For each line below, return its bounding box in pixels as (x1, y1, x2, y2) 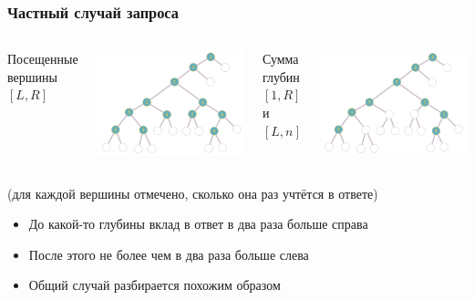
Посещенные (7, 49, 78, 68)
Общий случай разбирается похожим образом (28, 275, 281, 295)
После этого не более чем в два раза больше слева (28, 244, 309, 264)
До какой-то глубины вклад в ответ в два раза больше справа (28, 214, 368, 233)
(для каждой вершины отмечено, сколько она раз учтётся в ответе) (7, 183, 378, 202)
